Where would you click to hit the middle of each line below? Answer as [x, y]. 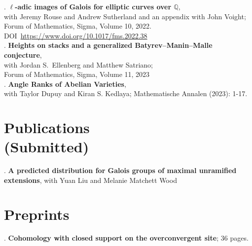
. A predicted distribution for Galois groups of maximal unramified [120, 170]
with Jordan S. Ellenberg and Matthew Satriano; [78, 64]
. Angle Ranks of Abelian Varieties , [65, 84]
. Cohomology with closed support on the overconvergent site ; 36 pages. [126, 237]
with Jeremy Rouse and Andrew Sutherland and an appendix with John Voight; [125, 16]
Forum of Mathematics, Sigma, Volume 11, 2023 [77, 74]
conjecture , [23, 54]
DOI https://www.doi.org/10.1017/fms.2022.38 [76, 35]
